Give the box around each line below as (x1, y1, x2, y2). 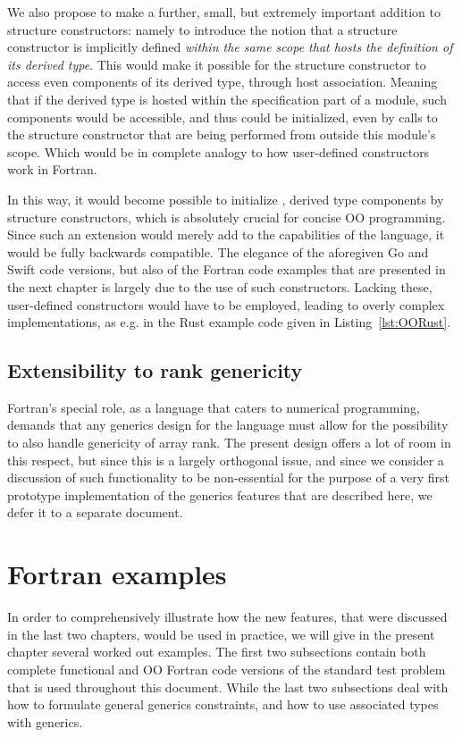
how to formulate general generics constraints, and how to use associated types (7, 695, 439, 714)
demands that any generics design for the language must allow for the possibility (7, 415, 449, 434)
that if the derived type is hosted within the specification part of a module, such (7, 89, 447, 108)
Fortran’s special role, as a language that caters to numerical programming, (7, 398, 420, 416)
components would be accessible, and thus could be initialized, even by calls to (7, 107, 438, 126)
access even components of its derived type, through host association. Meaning (7, 72, 438, 91)
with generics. (7, 712, 83, 731)
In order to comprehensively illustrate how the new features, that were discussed (7, 607, 448, 626)
